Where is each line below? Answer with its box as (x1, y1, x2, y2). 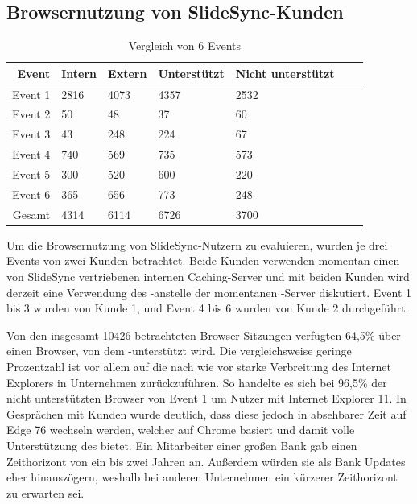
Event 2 (12, 105, 51, 122)
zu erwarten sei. (6, 484, 85, 501)
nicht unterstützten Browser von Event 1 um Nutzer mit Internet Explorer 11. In (6, 390, 407, 407)
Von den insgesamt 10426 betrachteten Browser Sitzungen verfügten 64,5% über (6, 326, 401, 343)
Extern (108, 64, 147, 81)
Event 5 (12, 166, 51, 183)
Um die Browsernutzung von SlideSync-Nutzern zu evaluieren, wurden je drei (6, 236, 388, 253)
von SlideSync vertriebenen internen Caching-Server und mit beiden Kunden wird (6, 267, 410, 284)
